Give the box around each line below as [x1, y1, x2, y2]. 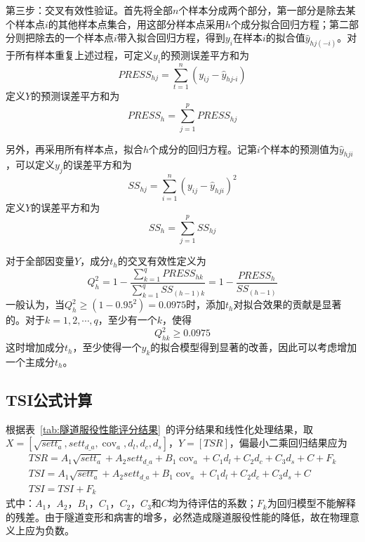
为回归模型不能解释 [267, 496, 356, 510]
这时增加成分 [6, 340, 65, 355]
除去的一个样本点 [34, 30, 114, 45]
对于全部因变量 [6, 253, 74, 268]
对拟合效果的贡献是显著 [233, 297, 342, 312]
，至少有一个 [98, 312, 157, 327]
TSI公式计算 [6, 388, 93, 410]
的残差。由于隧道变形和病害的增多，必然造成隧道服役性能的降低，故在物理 [6, 509, 350, 524]
